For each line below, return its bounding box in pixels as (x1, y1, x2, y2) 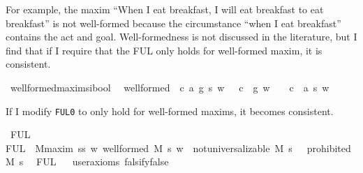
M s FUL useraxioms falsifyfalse (6, 154, 169, 169)
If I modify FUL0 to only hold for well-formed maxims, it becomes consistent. (6, 103, 334, 118)
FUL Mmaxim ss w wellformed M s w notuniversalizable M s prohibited (6, 140, 351, 155)
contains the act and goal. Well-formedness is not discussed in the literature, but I (6, 29, 357, 44)
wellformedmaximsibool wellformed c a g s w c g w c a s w (10, 80, 329, 94)
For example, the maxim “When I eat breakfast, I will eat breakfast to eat (6, 2, 324, 16)
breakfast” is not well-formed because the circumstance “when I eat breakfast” (6, 15, 341, 30)
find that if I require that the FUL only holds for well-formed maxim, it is (6, 43, 323, 57)
